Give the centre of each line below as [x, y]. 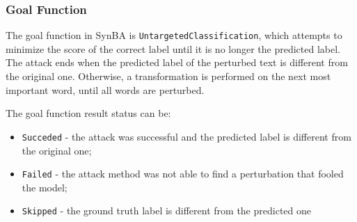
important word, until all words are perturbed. [105, 89]
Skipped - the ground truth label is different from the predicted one [166, 211]
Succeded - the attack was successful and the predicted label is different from [187, 136]
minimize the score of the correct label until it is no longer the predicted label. [173, 48]
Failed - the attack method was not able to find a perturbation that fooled [183, 174]
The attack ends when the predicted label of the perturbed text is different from [177, 62]
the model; [45, 187]
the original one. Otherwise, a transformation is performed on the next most [168, 76]
